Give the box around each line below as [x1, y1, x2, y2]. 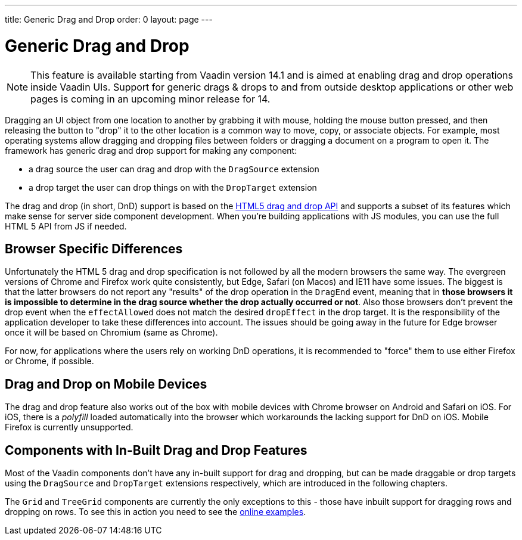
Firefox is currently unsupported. [5, 422, 133, 433]
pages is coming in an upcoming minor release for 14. [30, 92, 271, 105]
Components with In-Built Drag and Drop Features [5, 442, 307, 458]
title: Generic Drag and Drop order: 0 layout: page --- [5, 14, 213, 24]
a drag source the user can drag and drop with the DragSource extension [29, 163, 319, 174]
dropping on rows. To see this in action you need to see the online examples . [5, 507, 306, 517]
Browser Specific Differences [5, 241, 183, 256]
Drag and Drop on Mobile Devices [5, 376, 207, 392]
